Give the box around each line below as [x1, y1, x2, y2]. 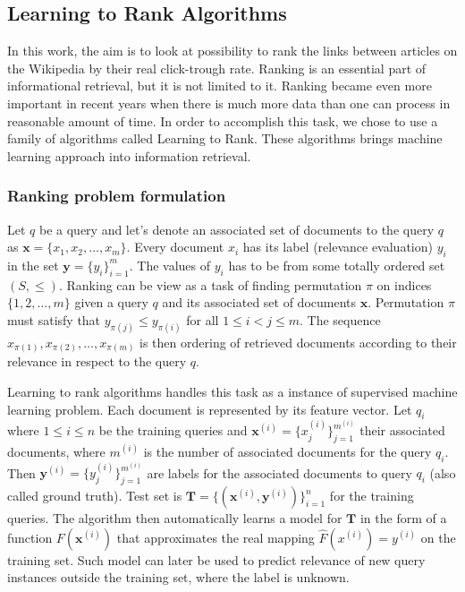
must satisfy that [7, 310, 101, 329]
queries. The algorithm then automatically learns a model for [7, 509, 342, 528]
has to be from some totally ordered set [228, 255, 445, 274]
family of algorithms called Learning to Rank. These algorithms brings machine [7, 129, 443, 148]
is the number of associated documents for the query [143, 442, 432, 460]
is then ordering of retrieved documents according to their [139, 332, 457, 351]
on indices [376, 275, 432, 294]
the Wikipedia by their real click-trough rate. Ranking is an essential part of [7, 58, 427, 77]
